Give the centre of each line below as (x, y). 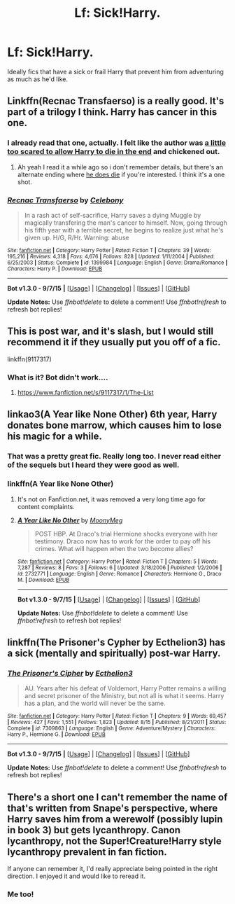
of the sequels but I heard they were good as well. (93, 465)
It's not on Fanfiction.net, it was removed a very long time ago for (112, 499)
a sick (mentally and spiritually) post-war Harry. (114, 654)
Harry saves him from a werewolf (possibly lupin (115, 819)
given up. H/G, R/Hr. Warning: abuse (77, 237)
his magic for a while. (55, 437)
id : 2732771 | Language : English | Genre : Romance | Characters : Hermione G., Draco (119, 573)
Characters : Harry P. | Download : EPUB (55, 269)
